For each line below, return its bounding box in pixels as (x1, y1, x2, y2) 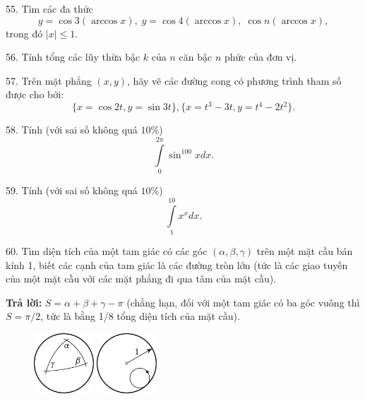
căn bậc (179, 49, 213, 64)
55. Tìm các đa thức (6, 1, 93, 16)
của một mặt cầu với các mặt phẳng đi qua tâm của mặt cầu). (6, 271, 277, 286)
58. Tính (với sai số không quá (6, 122, 138, 137)
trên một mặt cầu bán (256, 243, 353, 258)
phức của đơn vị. (224, 49, 297, 64)
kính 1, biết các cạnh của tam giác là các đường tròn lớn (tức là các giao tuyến (6, 257, 348, 272)
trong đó (6, 25, 43, 40)
